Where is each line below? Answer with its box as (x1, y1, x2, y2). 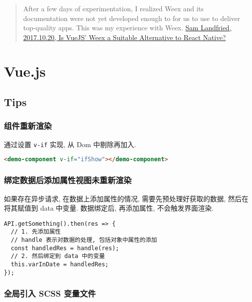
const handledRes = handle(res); (11, 244, 119, 252)
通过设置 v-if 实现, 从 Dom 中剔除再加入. (4, 139, 136, 149)
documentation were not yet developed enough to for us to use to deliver (23, 13, 240, 23)
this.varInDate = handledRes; (11, 260, 109, 268)
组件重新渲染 (4, 120, 52, 132)
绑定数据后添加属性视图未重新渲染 (4, 174, 132, 186)
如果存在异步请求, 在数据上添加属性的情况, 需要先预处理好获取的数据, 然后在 (4, 193, 249, 203)
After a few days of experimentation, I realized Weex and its (23, 3, 204, 13)
